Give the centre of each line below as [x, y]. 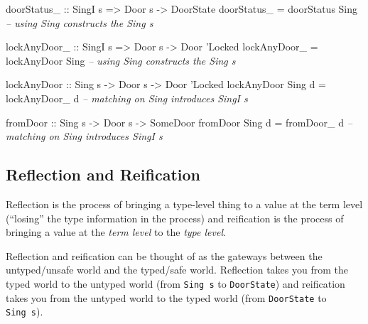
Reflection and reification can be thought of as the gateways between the [164, 255]
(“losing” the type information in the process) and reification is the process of [175, 218]
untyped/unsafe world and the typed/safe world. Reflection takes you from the [177, 270]
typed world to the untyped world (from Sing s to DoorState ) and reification [175, 283]
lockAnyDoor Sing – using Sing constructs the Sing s [121, 60]
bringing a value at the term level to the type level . [116, 232]
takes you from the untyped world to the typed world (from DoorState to [166, 297]
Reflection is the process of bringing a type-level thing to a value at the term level [184, 204]
